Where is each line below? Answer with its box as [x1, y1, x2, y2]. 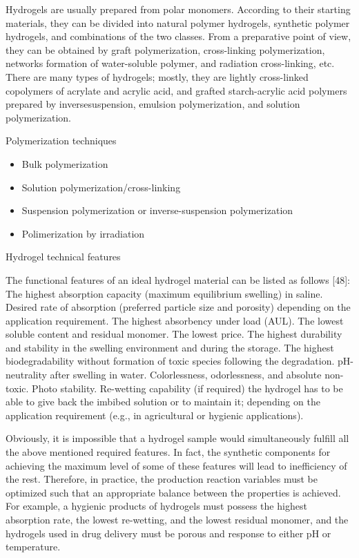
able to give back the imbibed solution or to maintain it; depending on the [6, 394, 320, 409]
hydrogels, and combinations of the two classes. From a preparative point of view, [6, 29, 351, 44]
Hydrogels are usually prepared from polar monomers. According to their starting [6, 2, 351, 16]
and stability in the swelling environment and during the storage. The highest [6, 340, 334, 354]
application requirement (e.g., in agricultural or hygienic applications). [6, 407, 304, 422]
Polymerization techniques [6, 133, 117, 148]
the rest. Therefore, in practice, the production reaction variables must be [6, 472, 318, 486]
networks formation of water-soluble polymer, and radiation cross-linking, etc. [6, 56, 335, 70]
